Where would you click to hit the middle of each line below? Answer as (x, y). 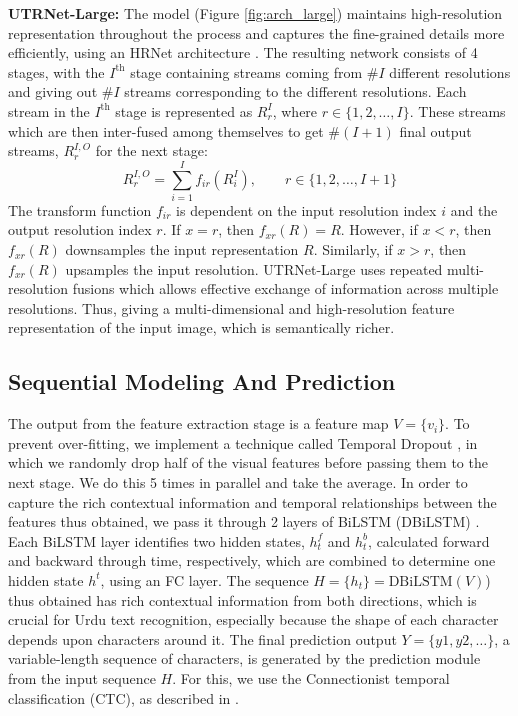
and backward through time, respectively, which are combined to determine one (252, 560)
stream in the (49, 110)
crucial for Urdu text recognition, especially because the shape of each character (253, 619)
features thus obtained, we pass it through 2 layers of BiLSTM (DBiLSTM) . (244, 521)
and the (474, 209)
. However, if (379, 229)
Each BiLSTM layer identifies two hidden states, (156, 540)
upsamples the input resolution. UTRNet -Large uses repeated (254, 268)
